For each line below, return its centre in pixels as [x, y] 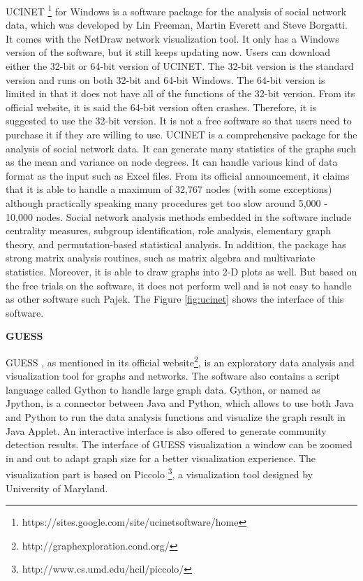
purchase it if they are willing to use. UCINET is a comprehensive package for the [181, 134]
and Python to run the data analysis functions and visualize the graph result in [176, 416]
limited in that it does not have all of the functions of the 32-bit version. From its [180, 93]
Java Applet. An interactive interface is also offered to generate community [166, 430]
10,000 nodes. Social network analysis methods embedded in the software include [179, 216]
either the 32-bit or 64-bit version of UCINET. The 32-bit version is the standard [180, 66]
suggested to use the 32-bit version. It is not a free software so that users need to [179, 121]
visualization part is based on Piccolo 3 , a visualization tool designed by [160, 473]
